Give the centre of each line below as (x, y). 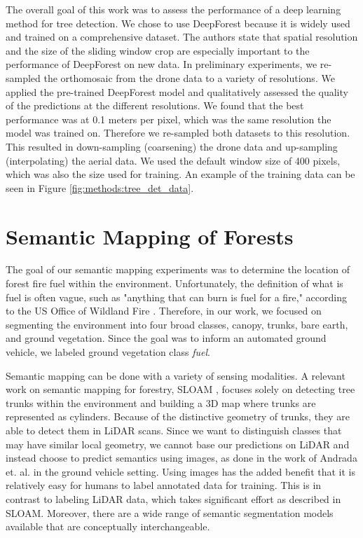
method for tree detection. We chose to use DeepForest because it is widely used (178, 23)
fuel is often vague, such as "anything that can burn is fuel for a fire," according (176, 297)
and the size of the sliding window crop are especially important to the (158, 50)
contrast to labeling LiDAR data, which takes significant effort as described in (173, 498)
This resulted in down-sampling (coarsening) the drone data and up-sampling (172, 146)
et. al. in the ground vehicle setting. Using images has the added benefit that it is (180, 471)
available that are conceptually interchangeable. (108, 526)
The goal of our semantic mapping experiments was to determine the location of (178, 269)
